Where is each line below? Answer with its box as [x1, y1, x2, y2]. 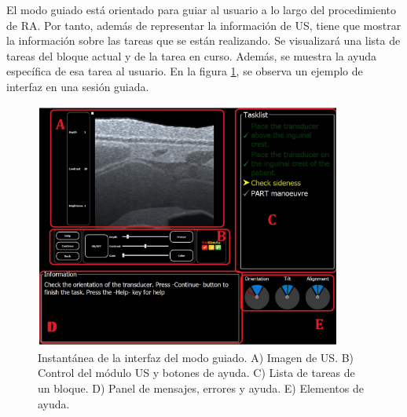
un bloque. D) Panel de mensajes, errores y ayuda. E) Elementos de [38, 379, 364, 396]
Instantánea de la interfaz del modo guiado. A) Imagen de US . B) [38, 349, 354, 365]
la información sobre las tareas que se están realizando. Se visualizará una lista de [6, 32, 401, 49]
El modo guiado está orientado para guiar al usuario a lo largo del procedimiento [6, 2, 397, 17]
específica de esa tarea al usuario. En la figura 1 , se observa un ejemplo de [6, 63, 363, 79]
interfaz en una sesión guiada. [6, 78, 149, 94]
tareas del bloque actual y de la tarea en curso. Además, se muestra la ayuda [6, 47, 377, 64]
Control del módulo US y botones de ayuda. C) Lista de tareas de [38, 364, 355, 381]
